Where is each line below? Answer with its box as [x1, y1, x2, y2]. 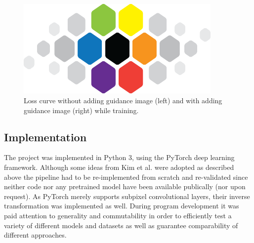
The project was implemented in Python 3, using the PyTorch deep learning [4, 152, 235, 162]
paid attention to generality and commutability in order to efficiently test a [4, 210, 232, 220]
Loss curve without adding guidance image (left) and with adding [24, 95, 222, 105]
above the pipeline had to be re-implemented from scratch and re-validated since [4, 171, 248, 182]
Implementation [4, 129, 87, 144]
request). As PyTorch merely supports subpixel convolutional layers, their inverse [4, 191, 250, 201]
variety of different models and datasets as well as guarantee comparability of [4, 220, 238, 230]
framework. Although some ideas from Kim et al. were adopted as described [4, 162, 234, 172]
